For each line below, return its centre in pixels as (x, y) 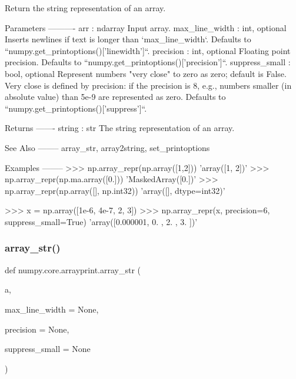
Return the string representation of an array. (85, 8)
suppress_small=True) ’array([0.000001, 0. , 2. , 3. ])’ (101, 221)
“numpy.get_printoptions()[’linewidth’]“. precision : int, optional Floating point (148, 50)
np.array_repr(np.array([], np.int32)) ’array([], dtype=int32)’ (115, 190)
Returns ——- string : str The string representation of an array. (120, 128)
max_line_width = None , (52, 309)
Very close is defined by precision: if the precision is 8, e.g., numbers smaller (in (148, 85)
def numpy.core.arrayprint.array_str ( (73, 269)
